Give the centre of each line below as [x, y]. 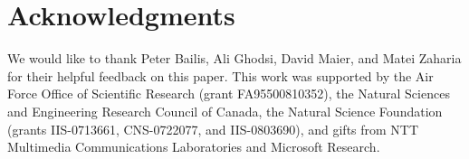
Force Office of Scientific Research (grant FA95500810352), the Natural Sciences [229, 94]
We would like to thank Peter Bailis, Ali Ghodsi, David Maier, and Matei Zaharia [234, 58]
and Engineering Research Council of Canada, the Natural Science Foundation [225, 111]
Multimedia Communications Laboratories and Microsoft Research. [194, 147]
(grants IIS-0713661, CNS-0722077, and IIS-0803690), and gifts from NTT [213, 129]
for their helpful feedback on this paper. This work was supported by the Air [220, 75]
